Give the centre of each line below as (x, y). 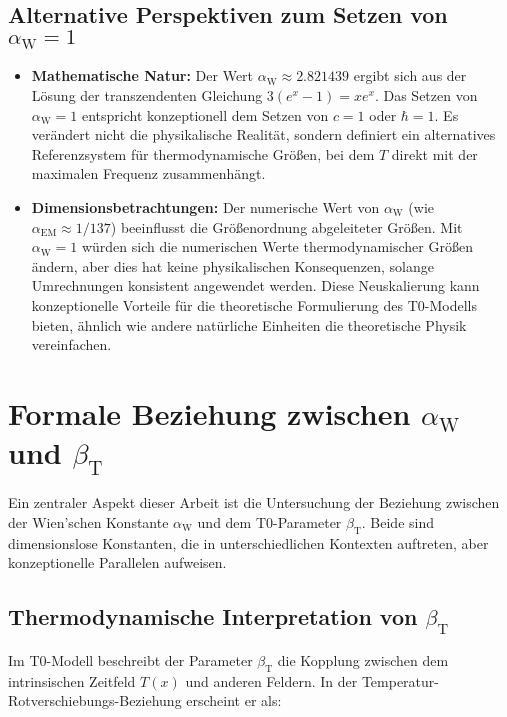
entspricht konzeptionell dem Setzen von (205, 114)
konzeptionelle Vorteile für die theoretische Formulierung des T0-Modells (254, 304)
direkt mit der (434, 153)
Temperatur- (400, 680)
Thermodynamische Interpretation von (213, 616)
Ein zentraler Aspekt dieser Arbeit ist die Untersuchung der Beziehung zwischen (254, 502)
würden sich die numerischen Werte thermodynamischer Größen (277, 246)
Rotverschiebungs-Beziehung (95, 700)
